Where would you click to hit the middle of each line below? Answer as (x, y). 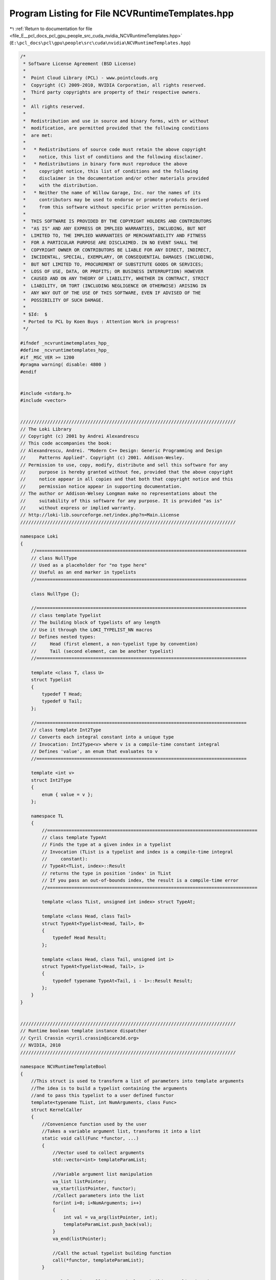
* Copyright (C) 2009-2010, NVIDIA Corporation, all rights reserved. (115, 85)
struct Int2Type (51, 780)
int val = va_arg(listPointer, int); (110, 1217)
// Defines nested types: (63, 637)
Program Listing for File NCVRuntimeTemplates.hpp (122, 13)
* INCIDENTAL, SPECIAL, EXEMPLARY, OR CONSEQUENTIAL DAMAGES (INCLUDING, (119, 257)
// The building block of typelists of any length (96, 623)
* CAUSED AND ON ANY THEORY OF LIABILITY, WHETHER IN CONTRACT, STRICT (116, 279)
